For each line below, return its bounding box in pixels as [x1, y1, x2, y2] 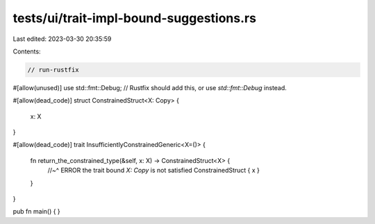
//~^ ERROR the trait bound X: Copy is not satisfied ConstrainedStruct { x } [47, 166, 260, 175]
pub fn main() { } [12, 207, 60, 216]
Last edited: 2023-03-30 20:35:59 [12, 35, 112, 43]
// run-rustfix [27, 66, 79, 74]
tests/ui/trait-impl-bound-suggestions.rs [12, 10, 257, 26]
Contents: [12, 47, 41, 55]
